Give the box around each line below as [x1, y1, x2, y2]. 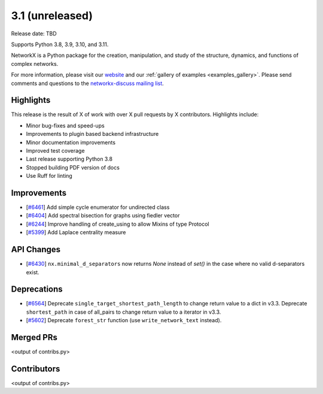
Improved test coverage [26, 147, 85, 154]
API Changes [11, 244, 61, 254]
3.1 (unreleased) [11, 9, 93, 22]
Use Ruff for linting [26, 172, 73, 180]
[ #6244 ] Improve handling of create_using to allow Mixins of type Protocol [26, 220, 209, 228]
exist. [26, 268, 39, 275]
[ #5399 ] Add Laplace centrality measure [26, 229, 126, 236]
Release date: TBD [11, 30, 57, 37]
